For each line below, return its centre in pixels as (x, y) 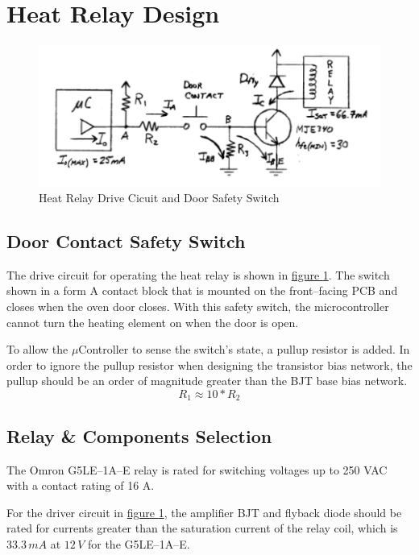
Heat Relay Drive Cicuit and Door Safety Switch (159, 198)
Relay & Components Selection (139, 435)
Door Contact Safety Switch (126, 241)
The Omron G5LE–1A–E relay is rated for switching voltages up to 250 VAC (197, 469)
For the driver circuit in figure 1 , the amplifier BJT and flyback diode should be (204, 512)
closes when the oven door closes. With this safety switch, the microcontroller (198, 306)
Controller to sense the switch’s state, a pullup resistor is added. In (244, 349)
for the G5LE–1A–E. (139, 544)
